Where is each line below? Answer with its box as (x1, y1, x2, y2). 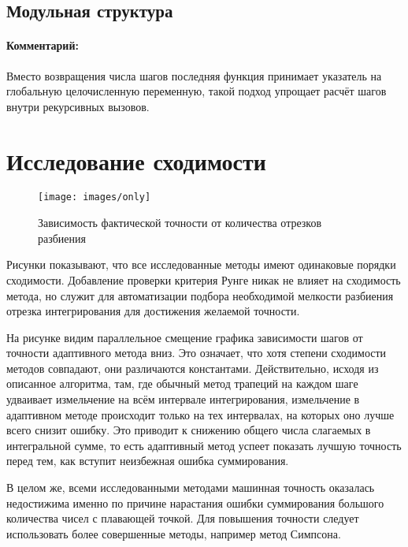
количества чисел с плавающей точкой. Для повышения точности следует (6, 510, 359, 527)
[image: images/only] (38, 192, 151, 203)
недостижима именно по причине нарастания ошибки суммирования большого (6, 494, 384, 511)
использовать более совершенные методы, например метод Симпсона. (6, 525, 341, 541)
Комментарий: (6, 37, 79, 54)
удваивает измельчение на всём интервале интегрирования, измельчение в (6, 391, 360, 407)
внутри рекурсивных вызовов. (6, 98, 150, 114)
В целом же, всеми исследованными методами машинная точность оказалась (6, 479, 375, 496)
